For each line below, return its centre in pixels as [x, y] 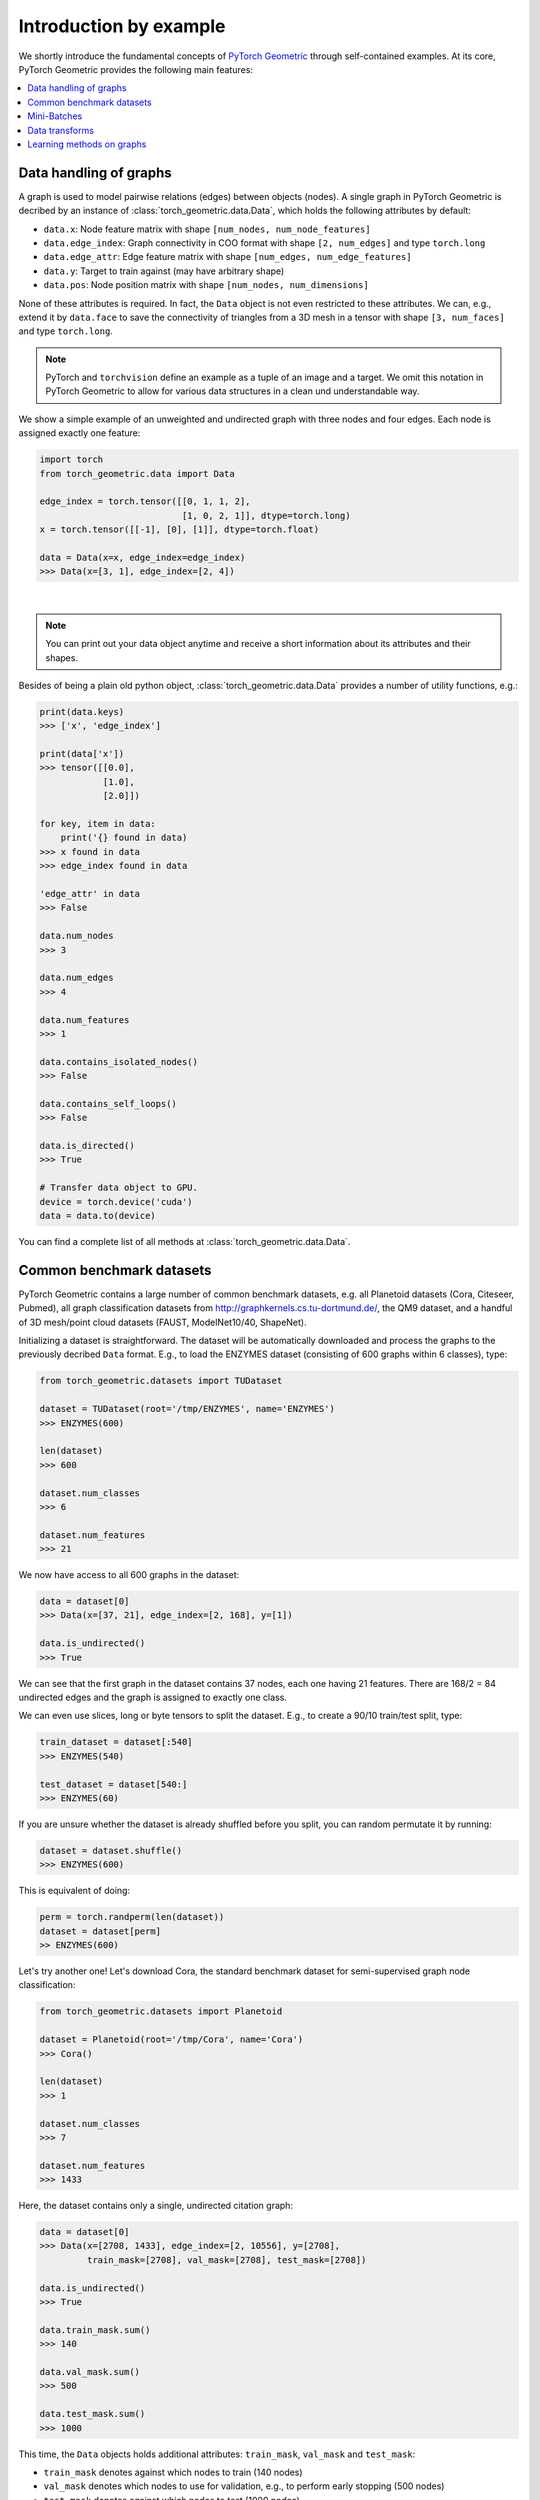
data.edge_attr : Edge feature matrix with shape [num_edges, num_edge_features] [227, 257]
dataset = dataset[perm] [100, 1931]
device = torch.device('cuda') [116, 1201]
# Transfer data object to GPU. [119, 1188]
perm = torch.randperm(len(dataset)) [132, 1917]
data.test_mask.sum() [92, 2414]
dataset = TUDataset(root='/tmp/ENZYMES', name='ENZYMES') [187, 1409]
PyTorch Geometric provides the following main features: [136, 69]
